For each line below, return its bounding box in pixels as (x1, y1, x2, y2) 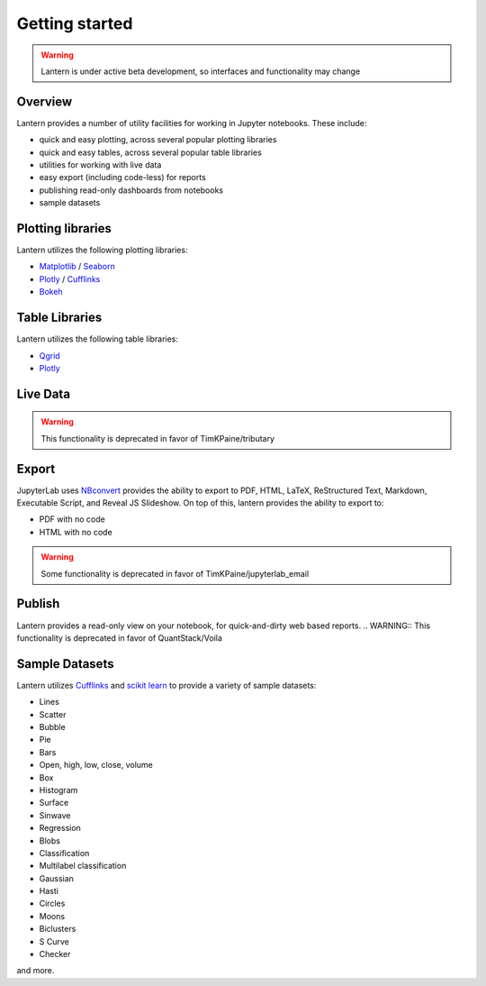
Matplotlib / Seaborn (39, 261, 116, 272)
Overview (16, 94, 73, 109)
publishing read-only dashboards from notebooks (39, 185, 224, 196)
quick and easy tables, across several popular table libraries (39, 147, 263, 158)
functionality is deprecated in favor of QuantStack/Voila (16, 632, 222, 644)
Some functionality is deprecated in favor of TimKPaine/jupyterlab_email (40, 568, 310, 579)
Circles (39, 898, 66, 909)
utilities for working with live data (39, 160, 162, 170)
